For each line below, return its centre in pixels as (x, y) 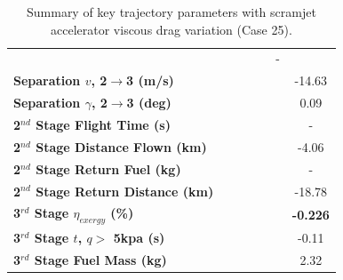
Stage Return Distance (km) (125, 191)
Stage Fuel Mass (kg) (100, 260)
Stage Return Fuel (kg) (108, 168)
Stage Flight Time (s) (103, 124)
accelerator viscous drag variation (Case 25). (171, 29)
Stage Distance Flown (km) (121, 146)
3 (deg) (149, 103)
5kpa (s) (139, 238)
